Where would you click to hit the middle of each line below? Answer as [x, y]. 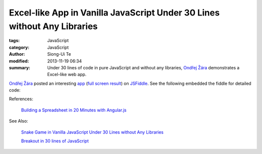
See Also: [19, 121]
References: [21, 99]
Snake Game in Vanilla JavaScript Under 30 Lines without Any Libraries [92, 132]
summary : [20, 67]
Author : [17, 54]
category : [19, 47]
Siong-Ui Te [59, 54]
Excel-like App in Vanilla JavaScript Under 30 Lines [115, 13]
